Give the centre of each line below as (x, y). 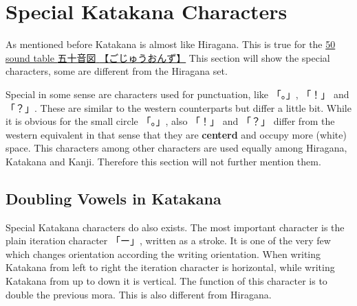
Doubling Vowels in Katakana (113, 198)
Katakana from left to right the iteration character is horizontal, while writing (170, 267)
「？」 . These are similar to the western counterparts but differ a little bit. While (178, 107)
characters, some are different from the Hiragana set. (117, 71)
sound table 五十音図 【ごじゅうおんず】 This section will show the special (168, 57)
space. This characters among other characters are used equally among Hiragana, (176, 148)
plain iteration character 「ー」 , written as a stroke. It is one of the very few (168, 240)
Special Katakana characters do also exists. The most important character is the (175, 227)
